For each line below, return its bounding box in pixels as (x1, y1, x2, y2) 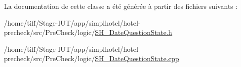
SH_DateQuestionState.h (95, 27, 172, 37)
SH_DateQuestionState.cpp (95, 53, 179, 64)
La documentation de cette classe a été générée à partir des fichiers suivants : (4, 1, 238, 11)
